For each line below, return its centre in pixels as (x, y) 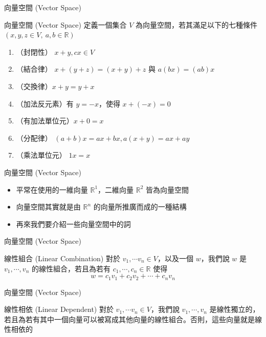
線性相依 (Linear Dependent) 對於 (59, 309)
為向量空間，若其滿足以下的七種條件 (197, 24)
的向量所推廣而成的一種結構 (140, 207)
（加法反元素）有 (45, 103)
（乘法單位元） (41, 155)
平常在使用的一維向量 (52, 189)
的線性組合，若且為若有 (71, 268)
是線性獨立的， (235, 309)
